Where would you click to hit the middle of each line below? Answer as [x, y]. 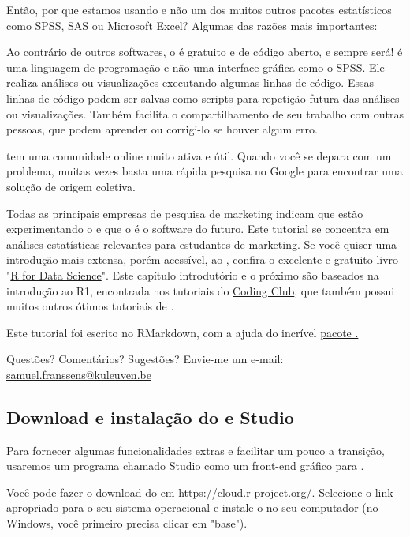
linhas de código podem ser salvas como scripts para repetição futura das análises [203, 98]
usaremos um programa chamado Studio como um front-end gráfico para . [185, 466]
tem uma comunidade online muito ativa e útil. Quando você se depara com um [199, 155]
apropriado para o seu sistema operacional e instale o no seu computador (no [192, 507]
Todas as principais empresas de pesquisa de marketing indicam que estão [185, 213]
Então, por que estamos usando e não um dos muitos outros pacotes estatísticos [199, 9]
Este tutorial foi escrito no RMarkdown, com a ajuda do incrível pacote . [183, 332]
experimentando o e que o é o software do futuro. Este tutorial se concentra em [198, 229]
